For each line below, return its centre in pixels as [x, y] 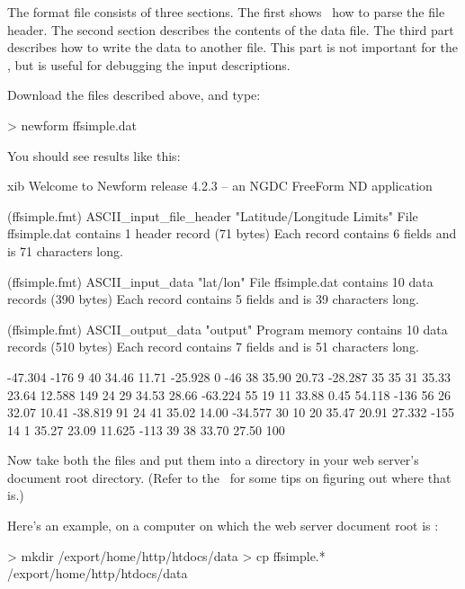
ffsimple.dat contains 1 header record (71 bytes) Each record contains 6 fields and [232, 233]
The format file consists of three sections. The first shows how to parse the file [226, 12]
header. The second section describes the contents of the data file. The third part [231, 29]
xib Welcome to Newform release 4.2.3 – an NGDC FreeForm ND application [220, 186]
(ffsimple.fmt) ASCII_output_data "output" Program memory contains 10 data [228, 329]
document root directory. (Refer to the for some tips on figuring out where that [229, 477]
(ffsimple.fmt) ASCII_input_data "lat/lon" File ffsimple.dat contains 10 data [220, 281]
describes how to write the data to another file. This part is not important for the [233, 47]
